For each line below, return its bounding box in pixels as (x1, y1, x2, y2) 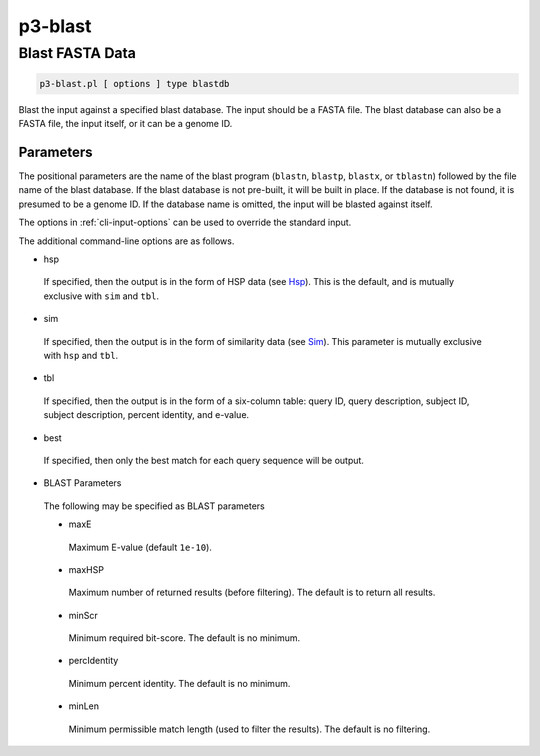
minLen (68, 700, 100, 712)
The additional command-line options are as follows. (18, 235, 235, 247)
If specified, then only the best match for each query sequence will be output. (43, 454, 365, 466)
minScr (68, 609, 99, 621)
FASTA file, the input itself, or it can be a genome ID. (18, 118, 233, 130)
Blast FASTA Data (18, 44, 137, 62)
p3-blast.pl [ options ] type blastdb (39, 78, 230, 89)
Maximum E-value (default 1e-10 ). (68, 541, 212, 553)
